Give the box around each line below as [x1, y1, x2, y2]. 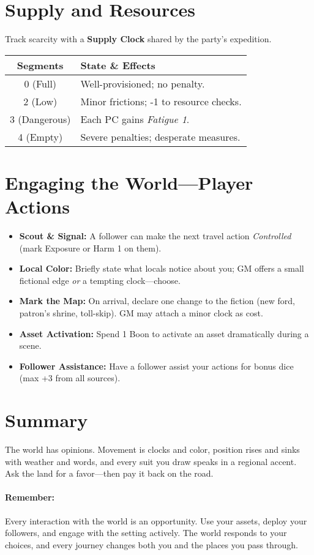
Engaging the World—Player [5, 169, 253, 195]
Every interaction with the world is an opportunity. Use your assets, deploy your [5, 514, 307, 527]
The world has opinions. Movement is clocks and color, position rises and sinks [5, 443, 300, 456]
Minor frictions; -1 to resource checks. [80, 94, 242, 108]
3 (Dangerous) [10, 111, 71, 126]
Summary [5, 408, 88, 433]
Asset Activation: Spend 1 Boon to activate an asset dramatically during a [19, 327, 309, 340]
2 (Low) [23, 94, 58, 108]
